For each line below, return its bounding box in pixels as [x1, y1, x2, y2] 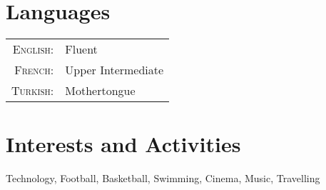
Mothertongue [65, 82, 136, 99]
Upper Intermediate [65, 61, 164, 79]
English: [12, 41, 54, 58]
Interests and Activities [6, 129, 241, 159]
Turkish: [11, 82, 54, 99]
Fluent [65, 41, 98, 58]
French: [14, 61, 54, 79]
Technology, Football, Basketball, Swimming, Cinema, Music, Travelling [6, 171, 320, 186]
